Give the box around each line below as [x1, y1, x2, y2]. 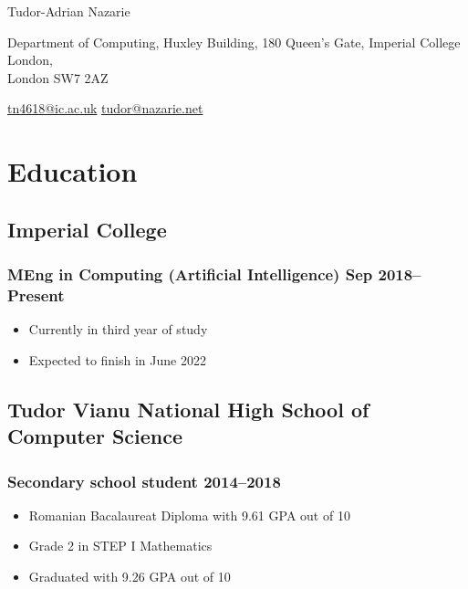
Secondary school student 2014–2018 [7, 469, 281, 492]
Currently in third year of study [28, 320, 208, 339]
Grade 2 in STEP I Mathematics [28, 536, 213, 555]
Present [7, 283, 65, 306]
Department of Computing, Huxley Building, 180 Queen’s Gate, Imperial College [7, 32, 461, 51]
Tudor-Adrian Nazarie [7, 2, 130, 20]
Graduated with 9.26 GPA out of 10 [28, 567, 231, 586]
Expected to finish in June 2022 [28, 350, 206, 369]
